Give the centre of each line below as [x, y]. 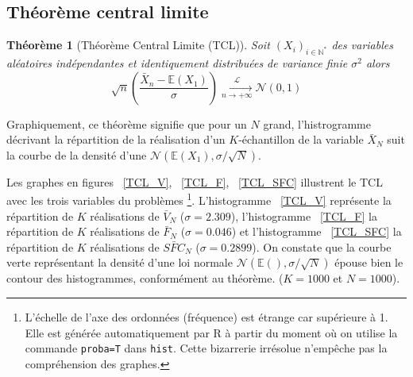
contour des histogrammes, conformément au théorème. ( [145, 278]
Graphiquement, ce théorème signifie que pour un [127, 123]
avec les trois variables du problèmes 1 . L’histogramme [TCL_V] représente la [199, 199]
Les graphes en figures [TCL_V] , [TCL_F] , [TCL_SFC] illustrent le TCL [195, 181]
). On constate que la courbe [322, 246]
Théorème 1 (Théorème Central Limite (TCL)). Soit [138, 45]
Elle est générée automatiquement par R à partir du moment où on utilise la [211, 332]
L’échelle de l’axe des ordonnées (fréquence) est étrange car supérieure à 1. [206, 317]
